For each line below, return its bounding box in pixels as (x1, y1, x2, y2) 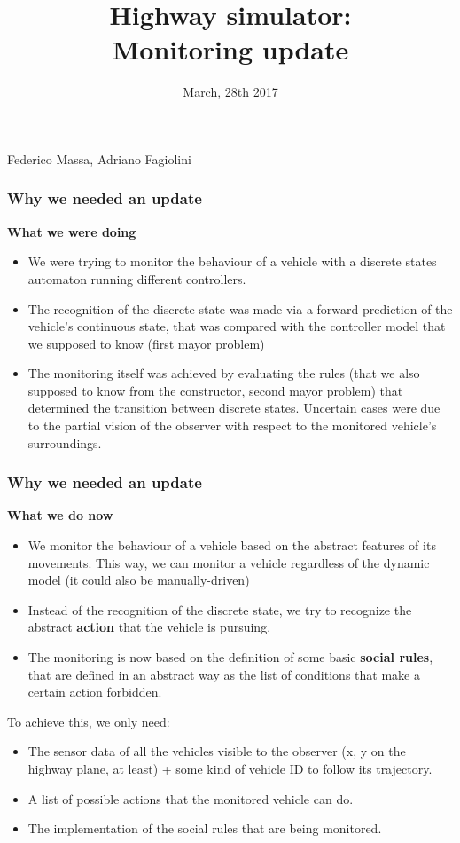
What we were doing (7, 222, 136, 240)
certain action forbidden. (27, 682, 162, 701)
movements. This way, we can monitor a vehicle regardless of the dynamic (27, 553, 430, 571)
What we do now (7, 506, 113, 524)
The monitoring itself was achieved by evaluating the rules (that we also (27, 364, 420, 382)
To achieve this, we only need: (7, 712, 170, 730)
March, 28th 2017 (183, 83, 278, 101)
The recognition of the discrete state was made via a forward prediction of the (27, 299, 453, 318)
